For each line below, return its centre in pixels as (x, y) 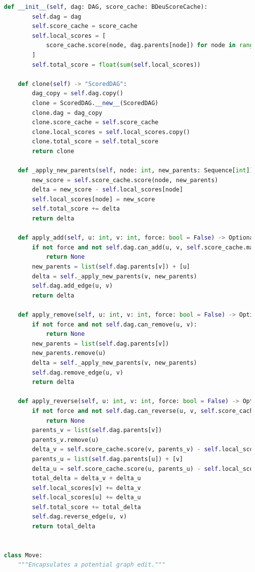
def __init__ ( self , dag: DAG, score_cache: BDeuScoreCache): (106, 7)
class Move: (23, 555)
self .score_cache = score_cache (85, 26)
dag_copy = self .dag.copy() (78, 94)
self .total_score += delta (76, 209)
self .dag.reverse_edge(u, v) (79, 517)
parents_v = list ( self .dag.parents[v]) (97, 430)
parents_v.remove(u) (65, 440)
